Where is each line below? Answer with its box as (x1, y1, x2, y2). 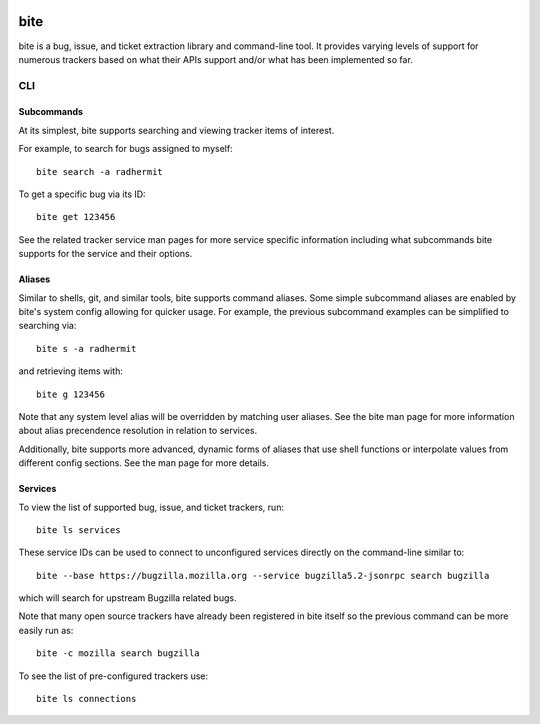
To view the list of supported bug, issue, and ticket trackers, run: (18, 501, 285, 513)
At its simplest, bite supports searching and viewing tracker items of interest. (18, 124, 335, 136)
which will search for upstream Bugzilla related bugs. (18, 592, 237, 604)
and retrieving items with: (18, 365, 124, 377)
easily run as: (18, 624, 74, 636)
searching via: (18, 320, 77, 332)
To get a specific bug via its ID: (18, 188, 146, 200)
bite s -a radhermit (36, 343, 137, 354)
